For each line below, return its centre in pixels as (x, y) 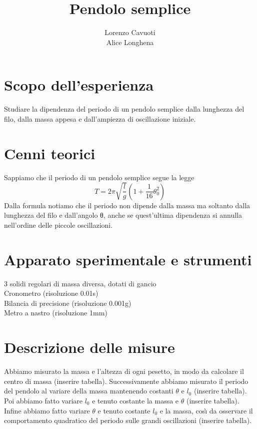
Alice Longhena (130, 42)
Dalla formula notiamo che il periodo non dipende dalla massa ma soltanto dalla (127, 205)
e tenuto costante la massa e (135, 400)
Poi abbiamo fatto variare (43, 400)
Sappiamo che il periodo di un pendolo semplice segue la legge (99, 177)
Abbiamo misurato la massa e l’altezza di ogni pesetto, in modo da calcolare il (124, 371)
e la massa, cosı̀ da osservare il (206, 410)
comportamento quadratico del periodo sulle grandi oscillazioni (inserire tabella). (128, 420)
